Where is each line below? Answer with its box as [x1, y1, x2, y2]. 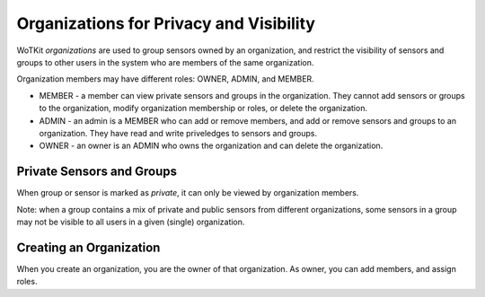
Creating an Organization [16, 240, 161, 255]
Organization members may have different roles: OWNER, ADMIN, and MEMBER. [16, 74, 314, 84]
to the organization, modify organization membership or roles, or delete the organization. [39, 103, 368, 114]
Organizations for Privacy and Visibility [16, 13, 316, 33]
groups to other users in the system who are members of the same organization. [16, 57, 314, 67]
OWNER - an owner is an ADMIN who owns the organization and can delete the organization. [39, 140, 384, 152]
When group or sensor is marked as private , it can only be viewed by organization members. [16, 188, 359, 198]
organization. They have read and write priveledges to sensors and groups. [39, 127, 318, 138]
